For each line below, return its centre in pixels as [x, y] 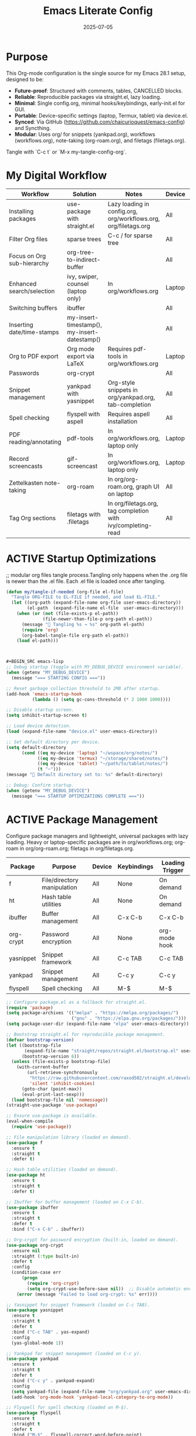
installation [123, 421]
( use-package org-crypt [35, 1245]
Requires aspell [129, 414]
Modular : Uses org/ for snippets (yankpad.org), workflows [85, 134]
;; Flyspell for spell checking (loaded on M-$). [68, 1408]
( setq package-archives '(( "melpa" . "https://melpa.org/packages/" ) [92, 1013]
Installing [21, 211]
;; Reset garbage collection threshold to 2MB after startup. [83, 688]
